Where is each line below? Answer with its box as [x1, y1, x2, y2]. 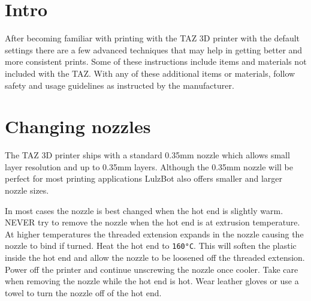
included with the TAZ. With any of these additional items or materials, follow [5, 67, 295, 79]
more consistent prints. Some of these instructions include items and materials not [5, 55, 307, 68]
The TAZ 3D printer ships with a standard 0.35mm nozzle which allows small [5, 149, 290, 161]
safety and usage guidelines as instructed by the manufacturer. [5, 79, 234, 91]
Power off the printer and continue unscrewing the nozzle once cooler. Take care [5, 263, 298, 275]
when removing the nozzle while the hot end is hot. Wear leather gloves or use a [5, 275, 299, 287]
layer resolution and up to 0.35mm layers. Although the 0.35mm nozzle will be [5, 160, 293, 173]
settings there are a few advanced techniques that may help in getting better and [5, 43, 303, 56]
